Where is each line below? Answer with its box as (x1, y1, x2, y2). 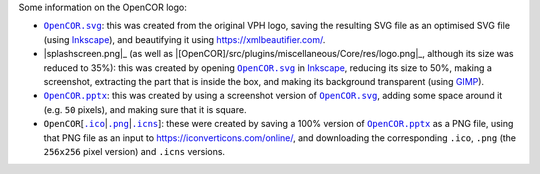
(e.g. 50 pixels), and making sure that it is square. (43, 103, 247, 115)
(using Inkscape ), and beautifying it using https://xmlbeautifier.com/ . (43, 33, 326, 45)
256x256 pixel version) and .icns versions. (43, 145, 225, 157)
